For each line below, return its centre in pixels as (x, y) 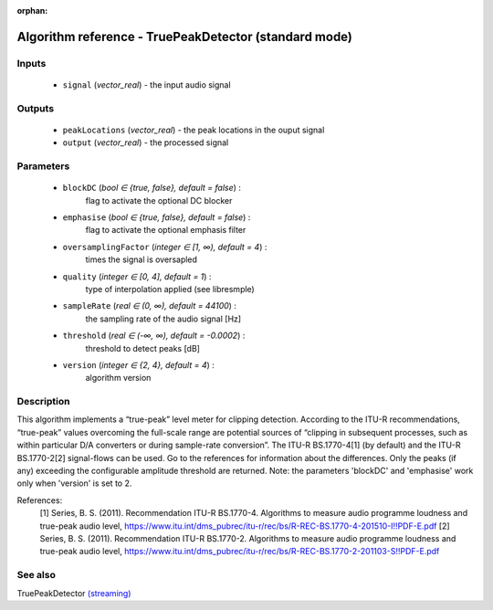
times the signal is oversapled (142, 259)
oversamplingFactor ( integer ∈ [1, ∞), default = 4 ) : (165, 247)
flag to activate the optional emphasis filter (166, 230)
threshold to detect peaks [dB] (143, 348)
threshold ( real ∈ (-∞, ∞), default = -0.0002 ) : (154, 336)
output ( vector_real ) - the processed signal (146, 142)
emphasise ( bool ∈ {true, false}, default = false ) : (157, 217)
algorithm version (118, 378)
